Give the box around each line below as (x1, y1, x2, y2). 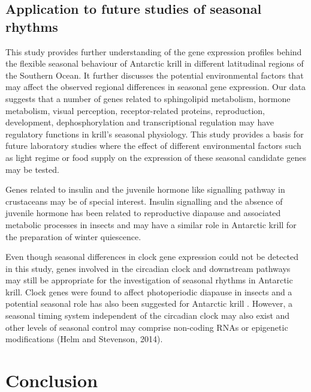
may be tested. (5, 163, 59, 175)
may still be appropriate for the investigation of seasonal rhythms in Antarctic (5, 274, 293, 286)
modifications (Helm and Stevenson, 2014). (5, 333, 163, 345)
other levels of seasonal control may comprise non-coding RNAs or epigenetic (5, 321, 288, 333)
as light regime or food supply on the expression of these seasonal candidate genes (5, 151, 306, 163)
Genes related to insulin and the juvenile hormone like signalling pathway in (5, 183, 285, 196)
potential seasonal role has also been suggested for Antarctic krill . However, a (5, 297, 292, 310)
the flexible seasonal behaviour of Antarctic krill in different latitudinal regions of (5, 57, 304, 70)
